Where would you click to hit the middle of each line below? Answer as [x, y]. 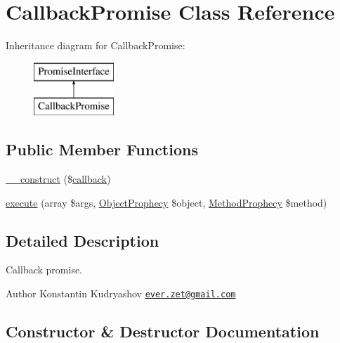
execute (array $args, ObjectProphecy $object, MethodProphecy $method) [166, 202]
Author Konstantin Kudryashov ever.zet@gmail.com [121, 293]
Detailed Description [83, 240]
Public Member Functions [102, 149]
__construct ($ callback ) [58, 179]
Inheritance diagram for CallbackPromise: [96, 45]
